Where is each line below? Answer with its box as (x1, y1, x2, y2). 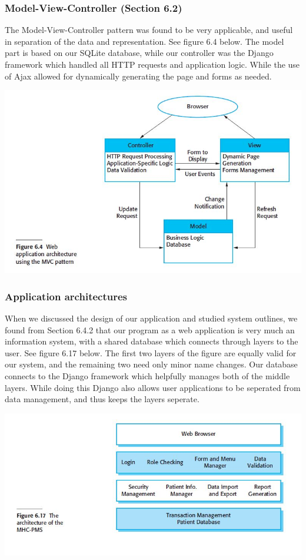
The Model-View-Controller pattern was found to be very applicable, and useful (5, 24, 293, 36)
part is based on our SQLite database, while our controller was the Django (5, 47, 274, 59)
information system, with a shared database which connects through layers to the (5, 335, 298, 347)
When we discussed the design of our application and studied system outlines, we (5, 312, 298, 324)
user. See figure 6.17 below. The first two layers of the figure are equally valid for (5, 346, 297, 359)
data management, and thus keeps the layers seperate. (5, 393, 199, 405)
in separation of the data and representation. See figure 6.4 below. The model (5, 35, 284, 47)
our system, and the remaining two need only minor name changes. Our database (5, 358, 298, 370)
